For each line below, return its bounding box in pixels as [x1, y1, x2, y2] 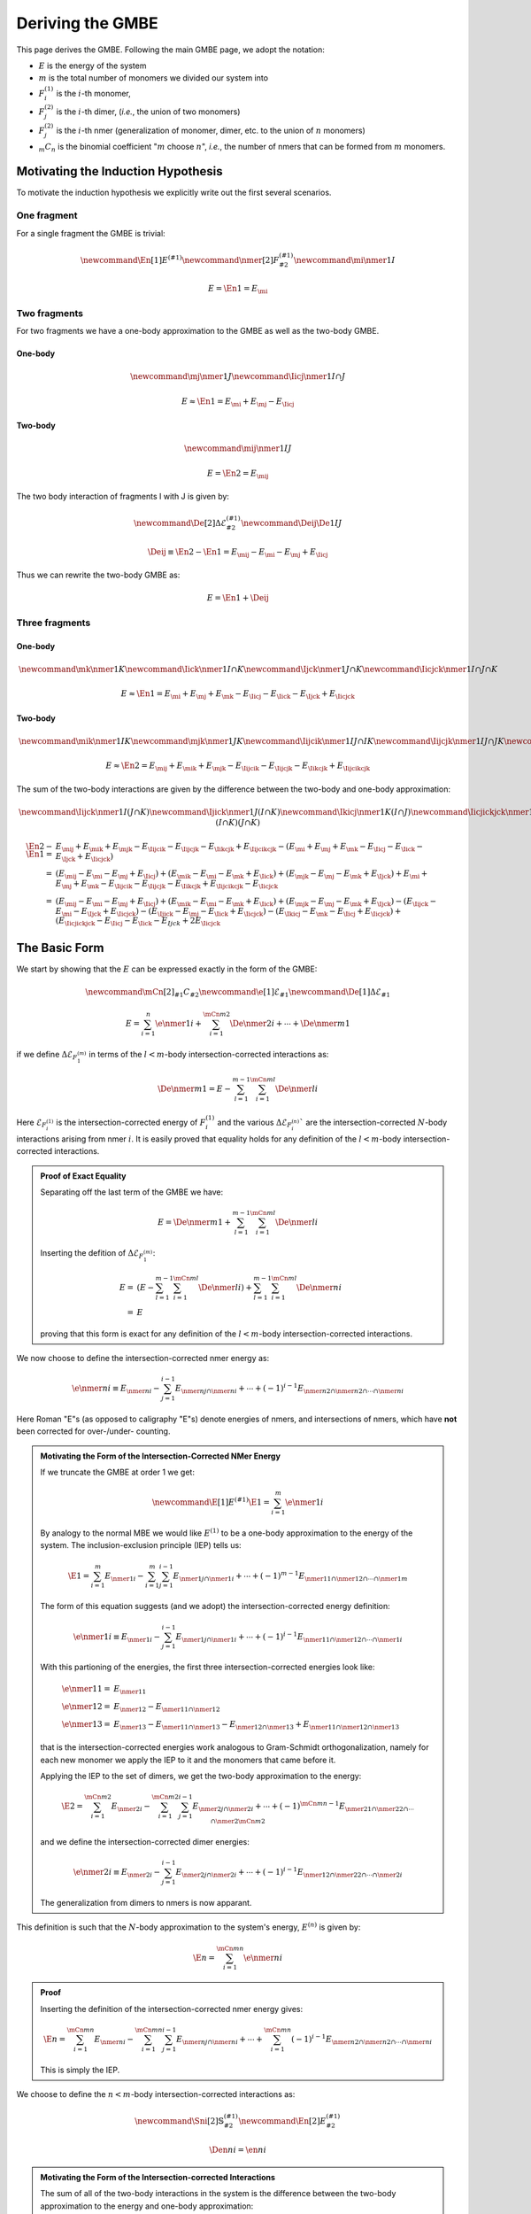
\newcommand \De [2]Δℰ [134, 518, 227, 529]
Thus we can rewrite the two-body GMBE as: [16, 569, 181, 580]
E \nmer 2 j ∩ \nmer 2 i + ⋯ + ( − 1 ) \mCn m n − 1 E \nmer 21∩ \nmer [192, 1800, 396, 1814]
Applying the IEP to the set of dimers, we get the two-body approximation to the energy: [40, 1771, 362, 1782]
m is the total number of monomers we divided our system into [38, 73, 269, 83]
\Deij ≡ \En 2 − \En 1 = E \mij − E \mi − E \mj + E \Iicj [147, 546, 328, 559]
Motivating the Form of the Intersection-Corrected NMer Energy [40, 1451, 281, 1461]
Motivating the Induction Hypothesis [16, 164, 223, 179]
